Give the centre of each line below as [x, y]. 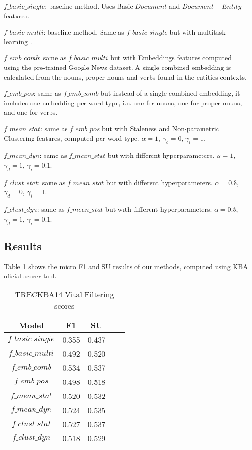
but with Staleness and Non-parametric [160, 128]
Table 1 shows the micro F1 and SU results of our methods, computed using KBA [126, 266]
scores [65, 305]
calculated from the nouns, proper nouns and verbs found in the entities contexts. [125, 77]
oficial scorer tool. [30, 276]
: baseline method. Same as [84, 32]
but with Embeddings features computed [171, 58]
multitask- [213, 32]
